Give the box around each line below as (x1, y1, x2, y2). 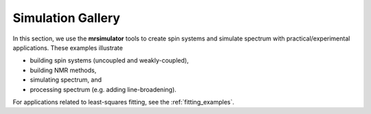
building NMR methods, (30, 66, 97, 74)
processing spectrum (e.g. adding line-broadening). (30, 85, 177, 93)
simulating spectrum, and (30, 76, 102, 84)
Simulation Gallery (12, 10, 120, 25)
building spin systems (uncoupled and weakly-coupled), (30, 56, 189, 65)
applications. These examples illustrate (12, 43, 123, 52)
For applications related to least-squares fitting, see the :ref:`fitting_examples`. (12, 98, 235, 106)
